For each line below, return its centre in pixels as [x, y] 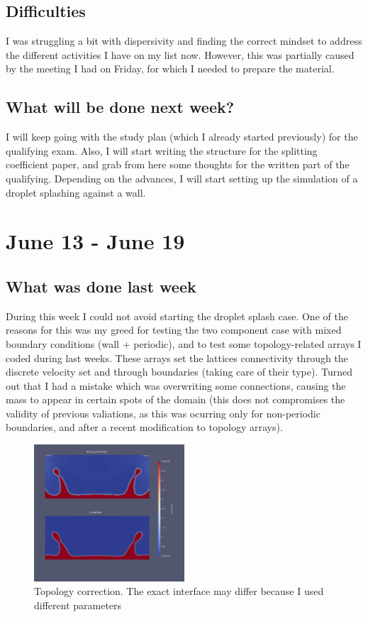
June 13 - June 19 [95, 241]
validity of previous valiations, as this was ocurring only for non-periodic [163, 413]
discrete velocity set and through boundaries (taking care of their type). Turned [179, 372]
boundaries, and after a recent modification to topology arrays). [144, 427]
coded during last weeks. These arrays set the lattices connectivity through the [177, 357]
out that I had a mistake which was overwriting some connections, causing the [176, 385]
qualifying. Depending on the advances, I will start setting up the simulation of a [182, 178]
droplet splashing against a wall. [76, 192]
